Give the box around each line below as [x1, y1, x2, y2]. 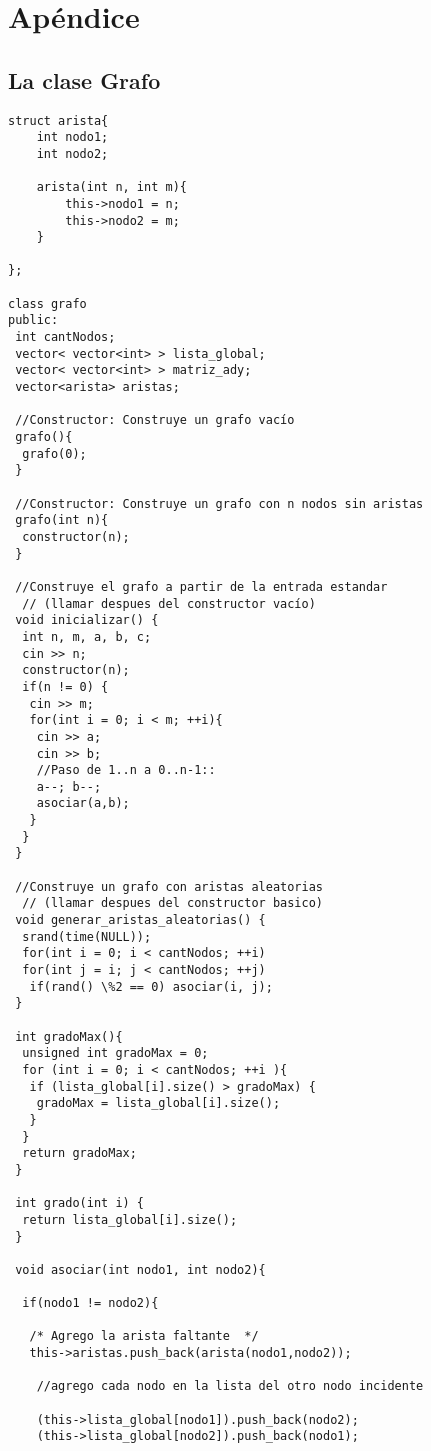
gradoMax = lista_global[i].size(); [36, 1096, 281, 1111]
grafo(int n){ [15, 513, 109, 528]
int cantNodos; [15, 330, 116, 345]
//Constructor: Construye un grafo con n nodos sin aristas [15, 496, 424, 511]
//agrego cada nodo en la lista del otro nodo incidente [36, 1379, 424, 1394]
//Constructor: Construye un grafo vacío [15, 413, 295, 428]
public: [8, 313, 59, 328]
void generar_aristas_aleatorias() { [15, 913, 266, 928]
